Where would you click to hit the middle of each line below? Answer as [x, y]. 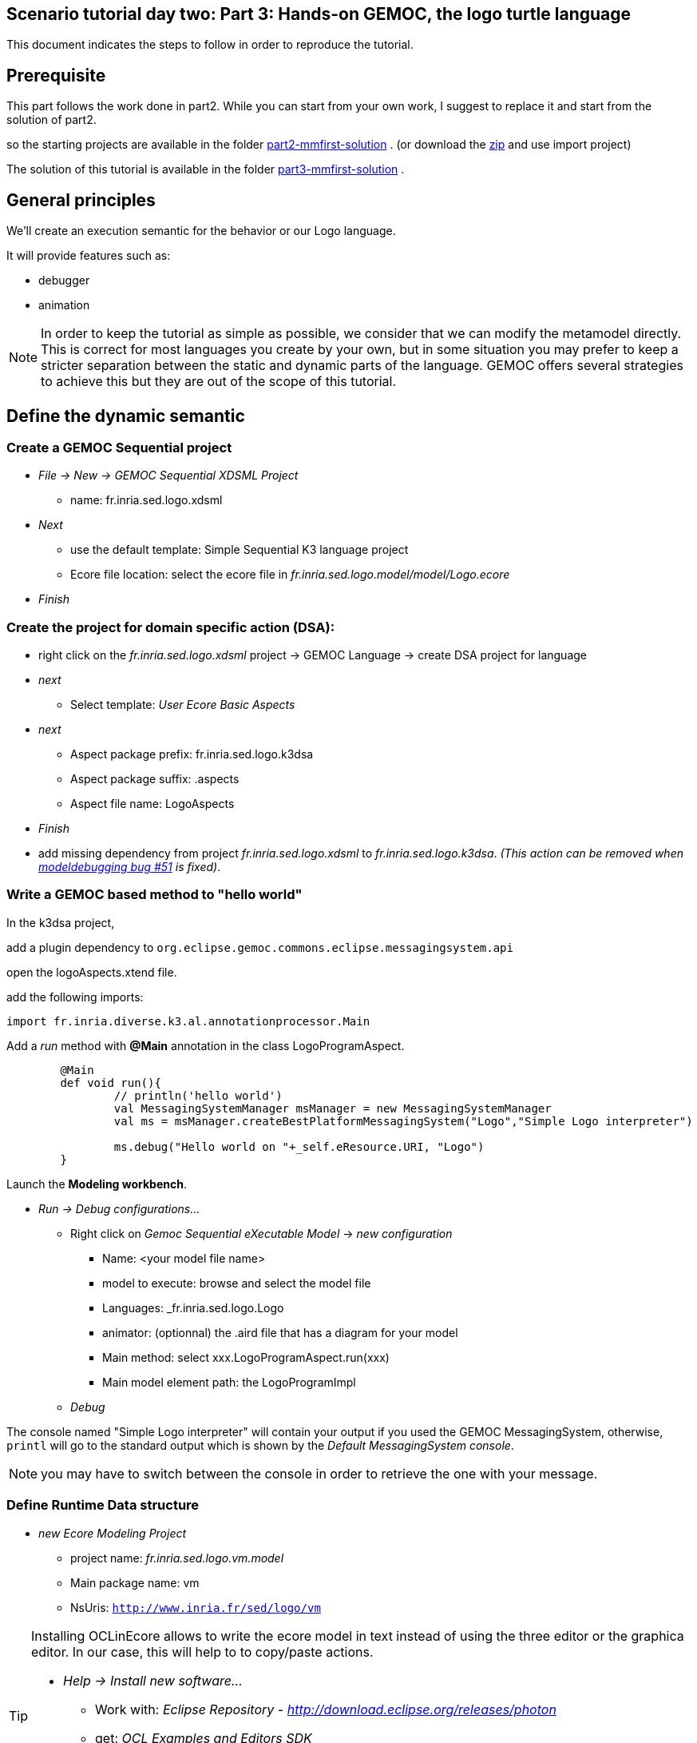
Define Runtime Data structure [103, 1505]
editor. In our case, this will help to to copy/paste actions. [202, 1651]
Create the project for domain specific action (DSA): [171, 627]
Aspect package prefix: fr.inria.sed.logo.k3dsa [192, 754]
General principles [81, 200]
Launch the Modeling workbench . [97, 1184]
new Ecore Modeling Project [113, 1533]
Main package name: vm [135, 1582]
